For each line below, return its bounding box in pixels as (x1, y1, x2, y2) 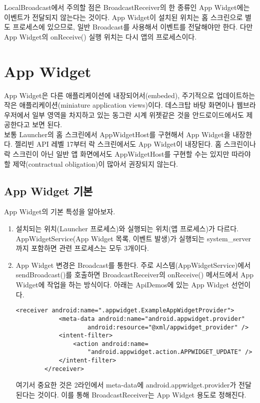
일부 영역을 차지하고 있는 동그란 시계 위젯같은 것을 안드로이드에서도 (32, 109, 244, 120)
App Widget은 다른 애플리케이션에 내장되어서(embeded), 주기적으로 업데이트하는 (4, 90, 255, 100)
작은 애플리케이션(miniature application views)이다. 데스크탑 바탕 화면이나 (4, 100, 234, 110)
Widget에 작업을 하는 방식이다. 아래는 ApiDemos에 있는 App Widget (15, 279, 229, 290)
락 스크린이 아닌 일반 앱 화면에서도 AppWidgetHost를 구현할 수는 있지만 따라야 (4, 149, 251, 159)
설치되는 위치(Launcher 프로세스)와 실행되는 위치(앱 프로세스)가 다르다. (15, 223, 238, 234)
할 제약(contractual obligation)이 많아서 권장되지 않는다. (4, 158, 178, 169)
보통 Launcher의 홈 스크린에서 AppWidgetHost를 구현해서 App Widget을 (4, 129, 230, 139)
